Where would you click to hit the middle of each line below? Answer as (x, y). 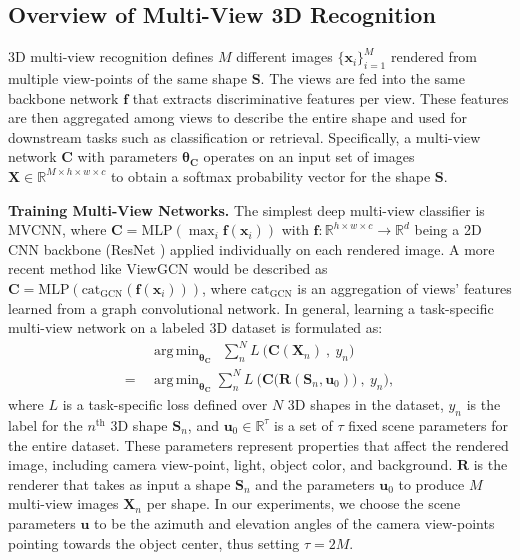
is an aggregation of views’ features (404, 287)
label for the (45, 424)
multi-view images (63, 503)
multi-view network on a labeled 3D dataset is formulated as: (195, 327)
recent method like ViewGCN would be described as (168, 268)
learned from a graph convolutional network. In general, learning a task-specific (251, 307)
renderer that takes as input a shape (119, 483)
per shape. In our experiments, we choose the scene (303, 503)
